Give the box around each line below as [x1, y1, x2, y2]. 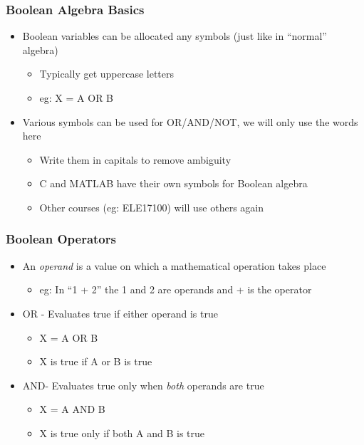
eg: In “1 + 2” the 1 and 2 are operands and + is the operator [39, 282, 312, 297]
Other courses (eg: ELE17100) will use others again [39, 199, 264, 214]
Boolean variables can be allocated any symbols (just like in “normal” [22, 28, 327, 43]
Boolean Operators [6, 230, 116, 248]
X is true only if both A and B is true [39, 425, 205, 440]
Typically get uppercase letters [39, 66, 175, 81]
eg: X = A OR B [39, 90, 114, 105]
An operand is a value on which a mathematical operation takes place [22, 258, 326, 273]
